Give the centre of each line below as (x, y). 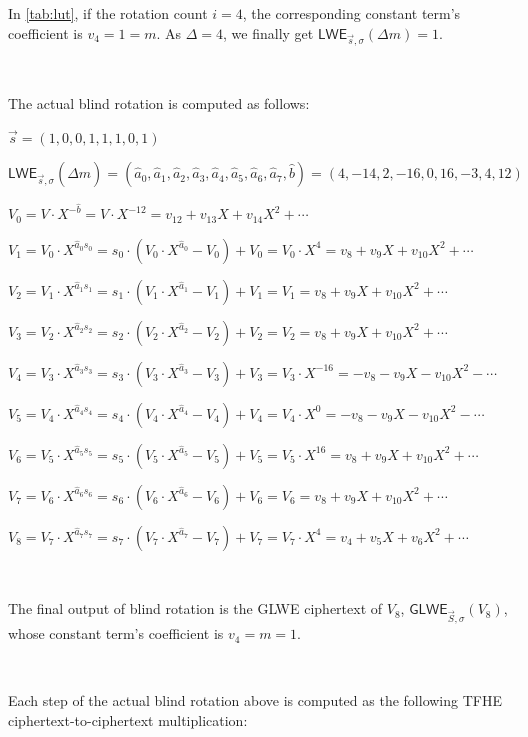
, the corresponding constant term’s (351, 13)
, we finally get (268, 32)
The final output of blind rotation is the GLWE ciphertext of (195, 608)
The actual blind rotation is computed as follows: (159, 102)
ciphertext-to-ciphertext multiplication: (128, 719)
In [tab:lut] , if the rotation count (108, 13)
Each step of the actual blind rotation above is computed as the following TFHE (255, 700)
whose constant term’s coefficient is (116, 633)
